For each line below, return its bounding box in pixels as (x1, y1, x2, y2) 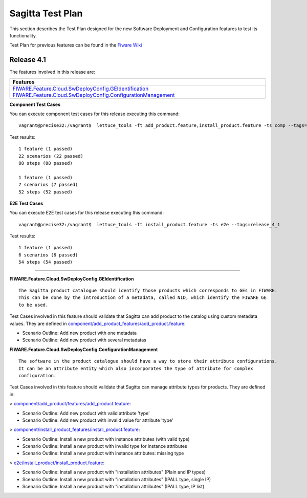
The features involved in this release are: (9, 69, 96, 75)
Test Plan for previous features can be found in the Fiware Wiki (9, 42, 142, 48)
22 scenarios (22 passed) (18, 153, 84, 159)
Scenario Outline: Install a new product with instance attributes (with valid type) (22, 436, 190, 442)
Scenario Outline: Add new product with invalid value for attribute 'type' (22, 417, 173, 423)
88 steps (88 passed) (18, 160, 73, 166)
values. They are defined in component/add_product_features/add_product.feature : (9, 320, 186, 327)
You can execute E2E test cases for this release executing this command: (9, 210, 164, 216)
